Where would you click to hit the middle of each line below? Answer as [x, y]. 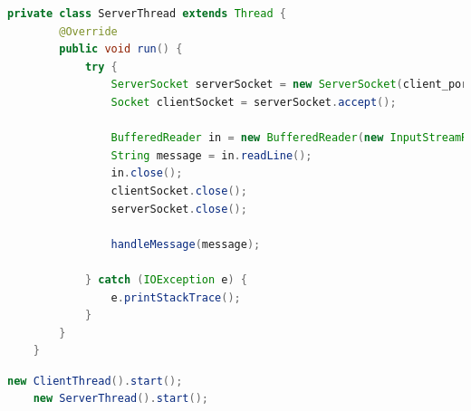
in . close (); [147, 173]
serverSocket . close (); [179, 209]
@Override [88, 31]
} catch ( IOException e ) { [166, 279]
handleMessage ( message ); [186, 244]
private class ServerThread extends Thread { [147, 14]
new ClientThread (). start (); [95, 381]
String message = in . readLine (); [211, 155]
